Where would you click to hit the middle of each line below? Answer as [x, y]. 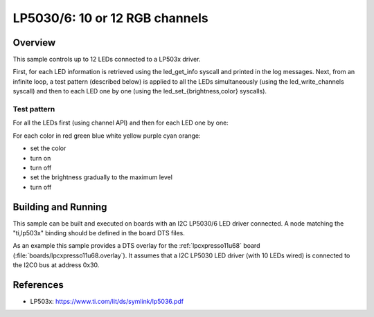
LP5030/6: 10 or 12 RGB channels [110, 18]
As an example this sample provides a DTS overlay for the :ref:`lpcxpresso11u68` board [136, 246]
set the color [48, 148]
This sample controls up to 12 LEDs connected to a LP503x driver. [107, 60]
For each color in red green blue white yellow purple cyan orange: [107, 136]
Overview [34, 43]
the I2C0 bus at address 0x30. [56, 265]
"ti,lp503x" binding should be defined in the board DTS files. [99, 233]
